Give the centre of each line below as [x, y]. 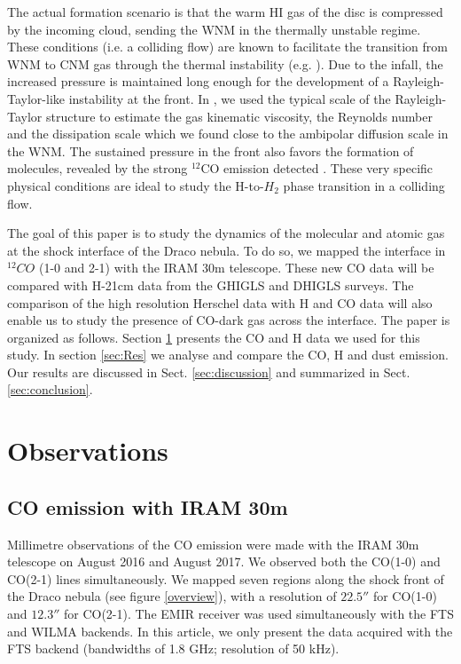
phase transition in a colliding [364, 185]
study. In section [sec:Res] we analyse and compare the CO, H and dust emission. [228, 355]
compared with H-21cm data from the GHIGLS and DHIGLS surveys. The [211, 285]
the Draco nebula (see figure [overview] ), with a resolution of [172, 596]
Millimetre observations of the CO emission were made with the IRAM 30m [213, 544]
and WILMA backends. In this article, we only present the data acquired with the [230, 631]
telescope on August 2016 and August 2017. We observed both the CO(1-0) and [224, 561]
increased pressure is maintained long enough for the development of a [198, 81]
